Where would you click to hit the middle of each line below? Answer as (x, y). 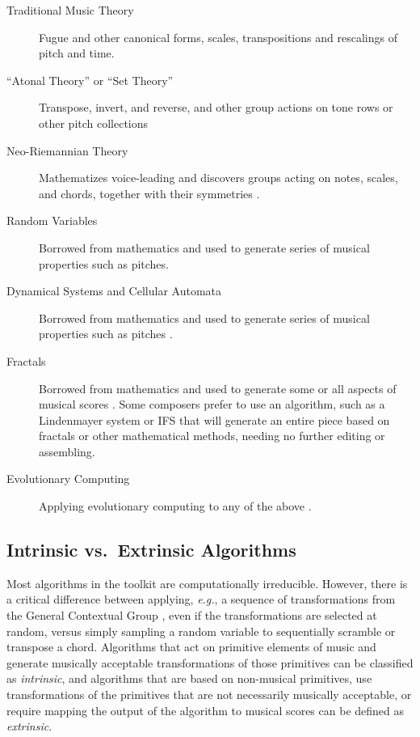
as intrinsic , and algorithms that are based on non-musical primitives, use (189, 678)
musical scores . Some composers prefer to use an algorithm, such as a (212, 404)
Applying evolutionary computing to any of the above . (175, 506)
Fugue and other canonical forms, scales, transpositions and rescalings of (218, 37)
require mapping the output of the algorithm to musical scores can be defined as (206, 710)
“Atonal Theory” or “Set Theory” (90, 80)
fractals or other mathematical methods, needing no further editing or (212, 436)
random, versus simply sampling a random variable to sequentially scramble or (201, 631)
